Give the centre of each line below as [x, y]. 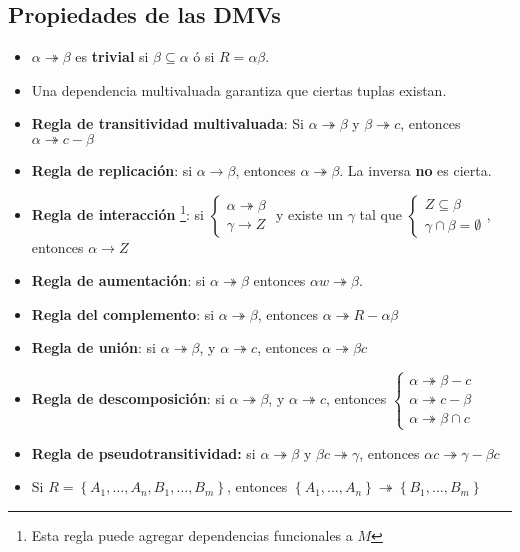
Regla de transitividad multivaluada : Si [167, 123]
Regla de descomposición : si [128, 398]
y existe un [309, 213]
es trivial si [112, 56]
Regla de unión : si [93, 347]
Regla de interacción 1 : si [117, 212]
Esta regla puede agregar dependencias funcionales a [192, 534]
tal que [380, 213]
